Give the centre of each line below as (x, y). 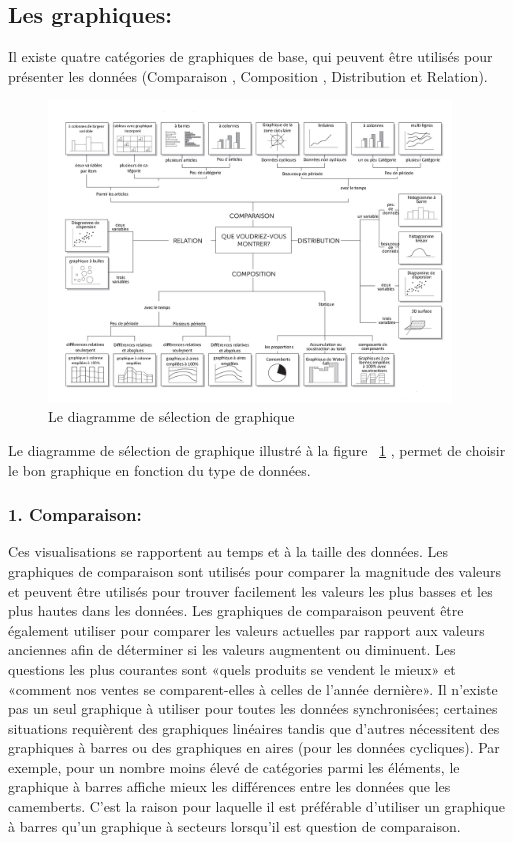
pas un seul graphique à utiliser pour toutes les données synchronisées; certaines (253, 708)
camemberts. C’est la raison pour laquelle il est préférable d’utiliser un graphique (256, 806)
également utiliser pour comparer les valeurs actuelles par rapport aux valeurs (246, 629)
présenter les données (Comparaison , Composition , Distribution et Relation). (248, 75)
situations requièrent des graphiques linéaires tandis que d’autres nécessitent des (254, 727)
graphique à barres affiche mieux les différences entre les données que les (229, 786)
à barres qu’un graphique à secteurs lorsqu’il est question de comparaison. (234, 825)
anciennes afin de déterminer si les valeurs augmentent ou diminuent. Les (232, 649)
